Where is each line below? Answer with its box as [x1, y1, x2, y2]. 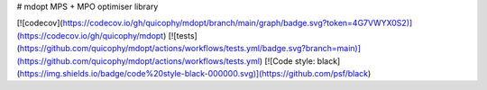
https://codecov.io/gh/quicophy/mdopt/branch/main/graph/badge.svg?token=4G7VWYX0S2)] [62, 18, 413, 29]
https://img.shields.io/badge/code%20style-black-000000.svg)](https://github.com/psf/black [19, 67, 369, 78]
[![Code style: [264, 55, 316, 67]
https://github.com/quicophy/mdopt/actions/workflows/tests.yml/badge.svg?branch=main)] [19, 43, 361, 54]
